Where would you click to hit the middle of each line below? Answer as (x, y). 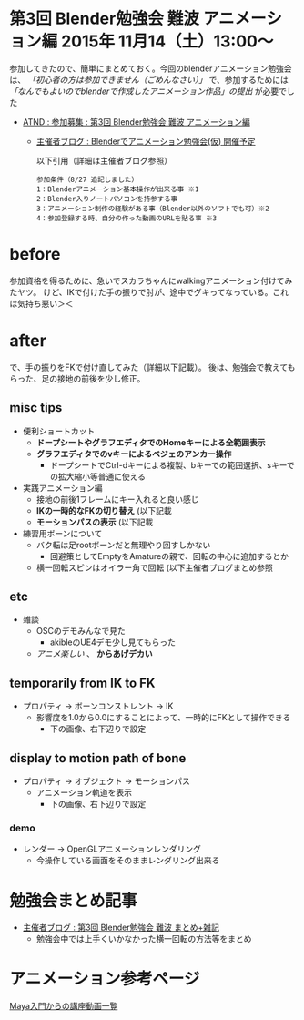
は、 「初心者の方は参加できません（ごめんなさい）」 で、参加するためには (149, 79)
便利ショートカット (59, 431)
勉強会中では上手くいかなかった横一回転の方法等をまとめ (144, 939)
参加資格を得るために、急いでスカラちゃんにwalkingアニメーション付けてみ (151, 280)
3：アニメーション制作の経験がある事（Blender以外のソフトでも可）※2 (153, 209)
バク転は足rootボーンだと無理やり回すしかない (123, 545)
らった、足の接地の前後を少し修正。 (77, 378)
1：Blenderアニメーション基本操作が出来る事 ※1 (117, 189)
